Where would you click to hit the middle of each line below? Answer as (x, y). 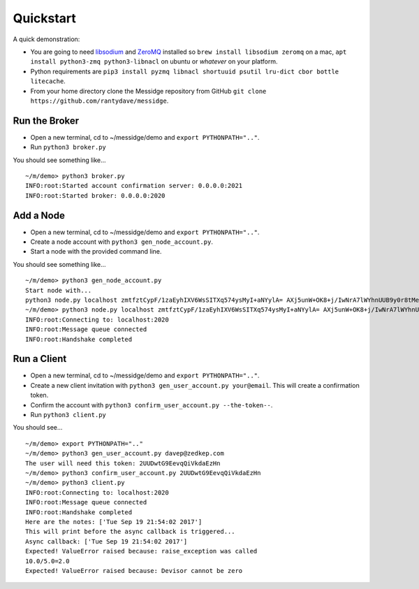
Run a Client (40, 359)
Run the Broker (46, 121)
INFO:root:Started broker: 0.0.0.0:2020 (95, 195)
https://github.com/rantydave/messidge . (100, 101)
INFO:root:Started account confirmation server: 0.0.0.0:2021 (134, 186)
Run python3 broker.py (68, 147)
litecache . (48, 81)
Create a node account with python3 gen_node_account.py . (122, 242)
